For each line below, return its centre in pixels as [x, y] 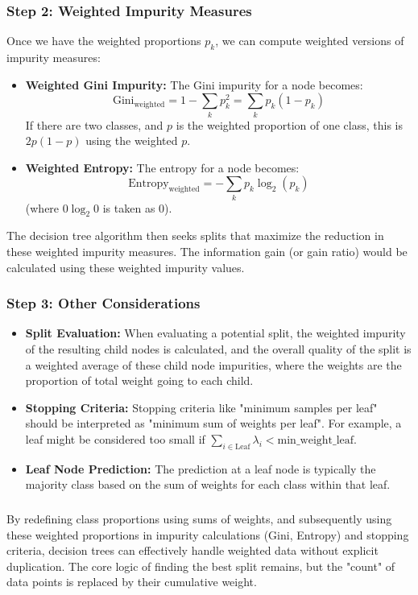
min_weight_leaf [316, 440]
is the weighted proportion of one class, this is [290, 124]
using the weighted [132, 140]
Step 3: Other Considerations [103, 303]
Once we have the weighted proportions [104, 41]
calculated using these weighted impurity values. [126, 267]
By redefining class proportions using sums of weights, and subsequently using [199, 518]
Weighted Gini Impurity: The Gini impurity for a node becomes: [194, 84]
